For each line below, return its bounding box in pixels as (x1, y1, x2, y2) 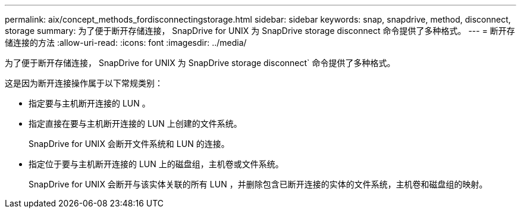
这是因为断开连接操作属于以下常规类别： (5, 78, 163, 88)
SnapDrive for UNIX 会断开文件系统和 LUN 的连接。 (29, 139, 230, 149)
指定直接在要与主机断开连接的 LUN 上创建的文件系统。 (29, 118, 242, 129)
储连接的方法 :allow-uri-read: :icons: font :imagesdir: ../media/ (5, 37, 247, 48)
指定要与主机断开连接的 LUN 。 (29, 98, 150, 108)
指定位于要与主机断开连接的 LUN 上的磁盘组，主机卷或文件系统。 (29, 159, 284, 169)
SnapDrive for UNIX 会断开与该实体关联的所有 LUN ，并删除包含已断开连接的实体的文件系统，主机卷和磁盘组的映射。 (29, 179, 488, 189)
